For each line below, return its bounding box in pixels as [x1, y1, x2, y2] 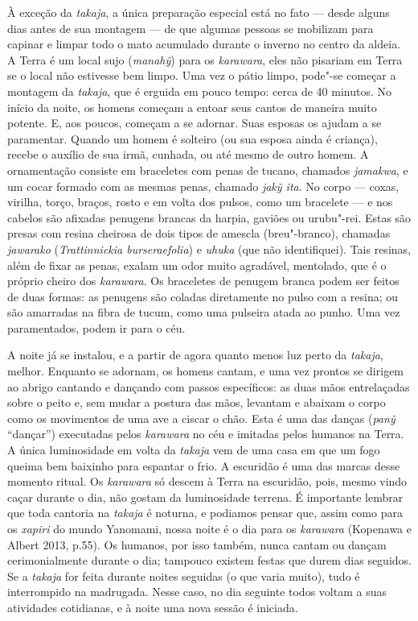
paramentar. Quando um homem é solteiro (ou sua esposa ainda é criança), [7, 130, 378, 147]
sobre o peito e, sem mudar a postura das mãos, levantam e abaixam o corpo [7, 394, 386, 411]
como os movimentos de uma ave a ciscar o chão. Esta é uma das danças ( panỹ [7, 409, 395, 426]
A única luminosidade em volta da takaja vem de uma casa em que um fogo [7, 441, 380, 458]
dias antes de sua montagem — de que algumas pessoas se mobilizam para [7, 19, 374, 36]
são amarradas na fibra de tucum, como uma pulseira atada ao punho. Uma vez [7, 304, 400, 321]
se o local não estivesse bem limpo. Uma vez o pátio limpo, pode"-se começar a [7, 67, 396, 84]
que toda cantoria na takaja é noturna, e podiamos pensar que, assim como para [7, 504, 403, 521]
